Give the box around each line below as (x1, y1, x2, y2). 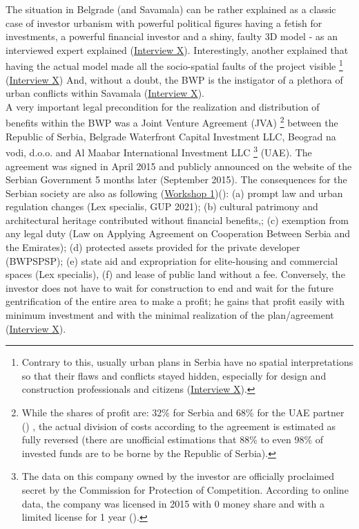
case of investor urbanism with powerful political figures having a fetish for (6, 15, 322, 30)
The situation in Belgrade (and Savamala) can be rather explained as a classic (6, 2, 336, 16)
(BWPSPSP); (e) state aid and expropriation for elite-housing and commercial (6, 253, 338, 268)
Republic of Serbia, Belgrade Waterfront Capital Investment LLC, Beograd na (6, 129, 336, 143)
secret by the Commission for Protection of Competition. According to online (21, 482, 349, 496)
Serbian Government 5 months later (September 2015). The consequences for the (6, 172, 347, 187)
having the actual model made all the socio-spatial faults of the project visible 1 (6, 57, 343, 73)
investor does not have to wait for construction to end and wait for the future (6, 280, 333, 295)
